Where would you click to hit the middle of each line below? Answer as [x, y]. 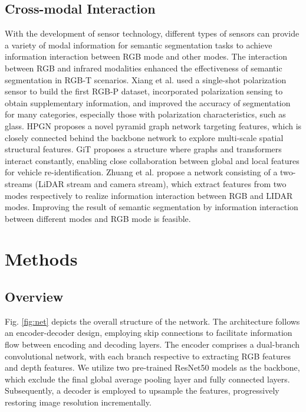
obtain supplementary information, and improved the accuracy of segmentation [148, 102]
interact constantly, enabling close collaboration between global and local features [152, 160]
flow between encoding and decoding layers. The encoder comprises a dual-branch [152, 344]
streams [19, 183]
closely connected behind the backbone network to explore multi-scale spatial [144, 137]
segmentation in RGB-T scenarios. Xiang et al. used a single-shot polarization [146, 79]
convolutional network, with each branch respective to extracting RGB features [148, 356]
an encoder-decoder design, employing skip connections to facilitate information [149, 333]
